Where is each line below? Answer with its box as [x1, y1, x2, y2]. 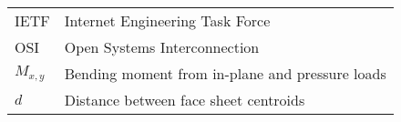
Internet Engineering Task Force [64, 10, 271, 32]
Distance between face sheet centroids [64, 89, 305, 111]
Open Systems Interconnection [64, 36, 260, 58]
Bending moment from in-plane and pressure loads [64, 63, 386, 85]
